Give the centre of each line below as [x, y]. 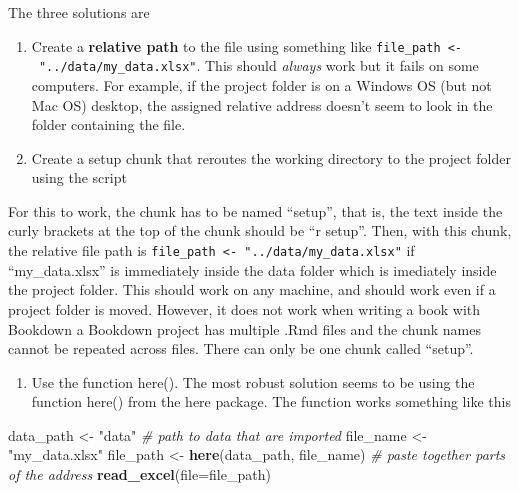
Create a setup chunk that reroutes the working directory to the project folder [271, 157]
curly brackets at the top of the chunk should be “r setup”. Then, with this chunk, [260, 230]
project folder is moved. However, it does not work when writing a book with [244, 308]
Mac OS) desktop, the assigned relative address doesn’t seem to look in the [262, 104]
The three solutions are [79, 12]
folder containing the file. [108, 124]
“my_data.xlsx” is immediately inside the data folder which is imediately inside [252, 269]
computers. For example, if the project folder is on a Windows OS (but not [261, 84]
